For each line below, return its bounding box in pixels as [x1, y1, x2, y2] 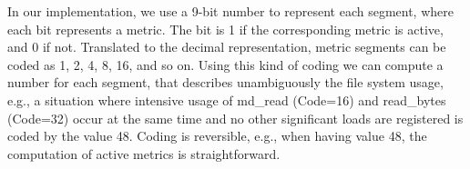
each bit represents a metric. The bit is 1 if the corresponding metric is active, [7, 19, 444, 38]
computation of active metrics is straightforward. [7, 144, 281, 163]
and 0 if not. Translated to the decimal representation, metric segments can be [7, 37, 446, 56]
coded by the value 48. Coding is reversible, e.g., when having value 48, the [7, 126, 427, 145]
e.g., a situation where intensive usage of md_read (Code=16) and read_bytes [7, 90, 446, 109]
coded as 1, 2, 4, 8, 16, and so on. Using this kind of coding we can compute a [7, 55, 444, 74]
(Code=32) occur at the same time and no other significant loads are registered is [7, 108, 464, 127]
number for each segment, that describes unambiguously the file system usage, [7, 73, 444, 92]
